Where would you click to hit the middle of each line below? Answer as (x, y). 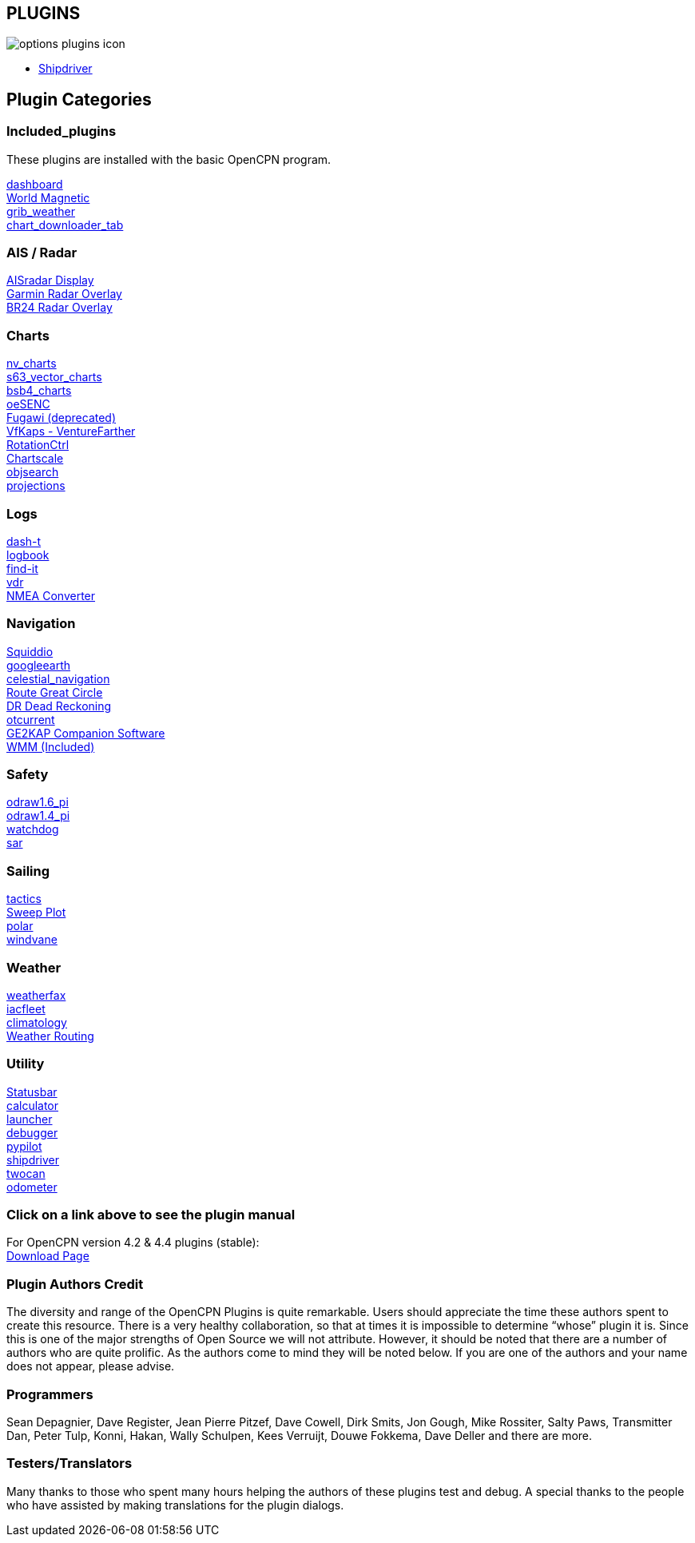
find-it (22, 568)
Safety (28, 775)
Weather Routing (50, 1036)
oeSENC (28, 404)
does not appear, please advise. (91, 1366)
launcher (30, 1119)
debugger (32, 1132)
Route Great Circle (55, 692)
